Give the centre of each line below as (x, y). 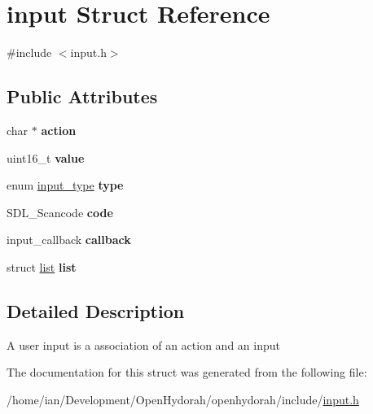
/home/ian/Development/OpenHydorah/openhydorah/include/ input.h (183, 399)
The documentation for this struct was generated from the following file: (187, 372)
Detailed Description (96, 310)
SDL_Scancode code (60, 212)
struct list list (42, 266)
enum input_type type (65, 185)
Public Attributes (82, 96)
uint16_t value (46, 157)
